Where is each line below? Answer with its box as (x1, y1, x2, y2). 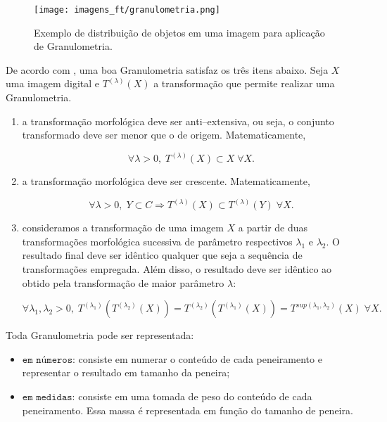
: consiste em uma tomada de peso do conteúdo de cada (72, 389, 312, 404)
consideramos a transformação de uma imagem (22, 220, 224, 235)
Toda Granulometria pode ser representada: (6, 328, 194, 343)
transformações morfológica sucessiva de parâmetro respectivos (22, 234, 293, 248)
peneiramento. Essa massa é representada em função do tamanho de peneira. (22, 402, 353, 417)
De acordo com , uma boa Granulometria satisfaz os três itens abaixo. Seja (6, 62, 329, 77)
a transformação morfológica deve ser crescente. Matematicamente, (22, 174, 310, 188)
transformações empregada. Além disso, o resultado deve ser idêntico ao (22, 262, 332, 276)
